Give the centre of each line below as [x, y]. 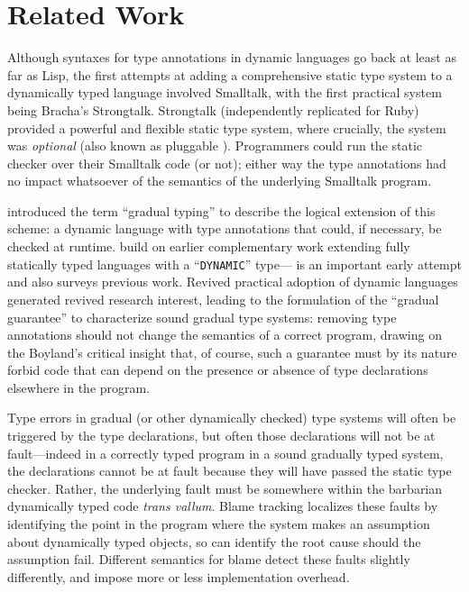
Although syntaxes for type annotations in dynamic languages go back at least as [232, 57]
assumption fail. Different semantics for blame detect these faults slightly [209, 559]
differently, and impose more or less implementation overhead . [179, 576]
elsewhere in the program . [79, 387]
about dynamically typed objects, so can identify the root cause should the [214, 541]
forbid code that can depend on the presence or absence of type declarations [218, 370]
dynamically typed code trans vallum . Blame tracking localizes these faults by [223, 506]
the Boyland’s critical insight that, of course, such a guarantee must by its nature [232, 352]
